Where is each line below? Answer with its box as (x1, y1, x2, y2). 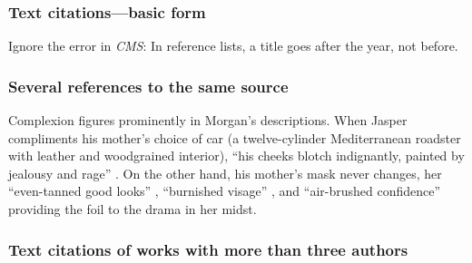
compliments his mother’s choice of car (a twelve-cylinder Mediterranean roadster (8, 128, 461, 147)
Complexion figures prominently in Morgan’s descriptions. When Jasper (8, 111, 408, 130)
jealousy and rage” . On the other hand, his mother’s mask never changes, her (8, 163, 442, 182)
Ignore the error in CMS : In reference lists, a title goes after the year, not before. (8, 36, 458, 55)
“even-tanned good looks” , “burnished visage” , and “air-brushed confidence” (8, 181, 441, 200)
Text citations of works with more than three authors (8, 238, 408, 260)
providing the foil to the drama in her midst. (8, 200, 257, 218)
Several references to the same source (8, 74, 289, 97)
